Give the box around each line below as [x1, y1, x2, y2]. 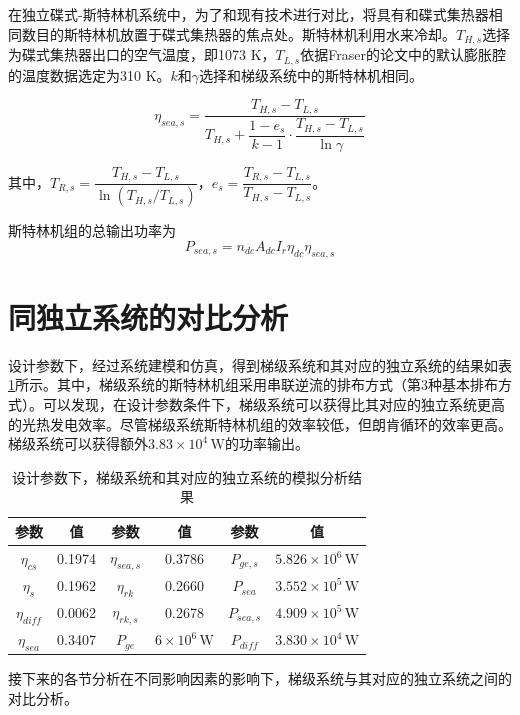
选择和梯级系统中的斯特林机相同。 [199, 64, 424, 85]
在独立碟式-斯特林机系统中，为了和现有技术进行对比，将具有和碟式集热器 [8, 4, 489, 24]
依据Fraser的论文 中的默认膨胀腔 [300, 44, 506, 65]
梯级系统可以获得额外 [8, 433, 148, 454]
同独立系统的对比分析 [8, 296, 289, 337]
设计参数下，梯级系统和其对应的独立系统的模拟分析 [12, 466, 349, 487]
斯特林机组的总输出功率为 [8, 220, 176, 241]
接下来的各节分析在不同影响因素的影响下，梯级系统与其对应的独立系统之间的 [8, 668, 512, 689]
